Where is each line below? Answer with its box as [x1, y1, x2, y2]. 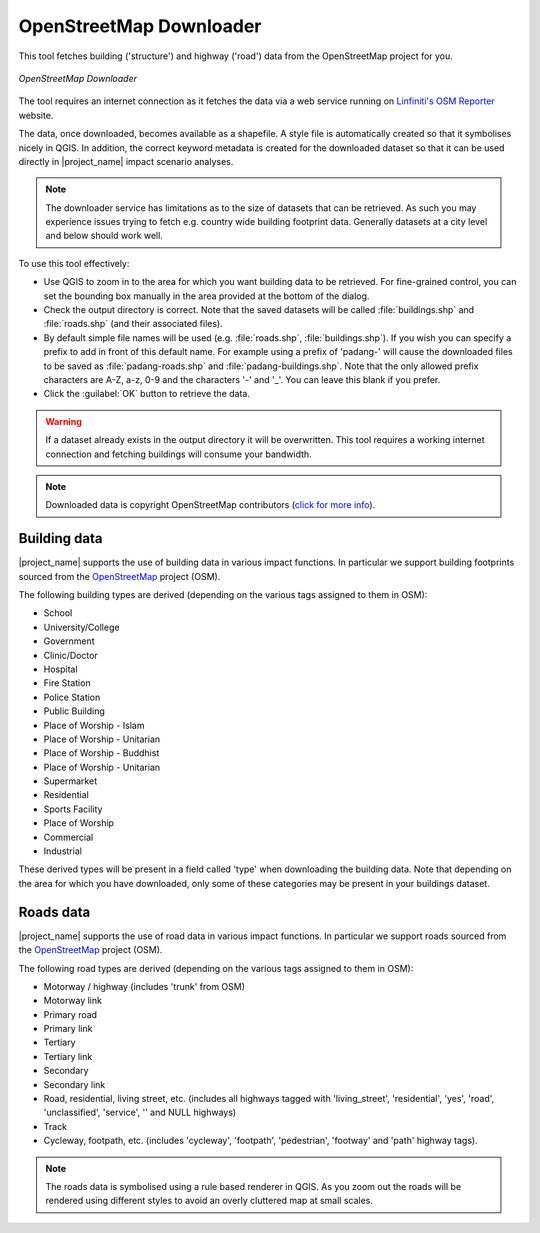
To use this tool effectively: [18, 257, 130, 269]
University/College [43, 621, 120, 633]
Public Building [43, 705, 105, 717]
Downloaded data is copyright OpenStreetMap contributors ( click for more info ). [45, 499, 376, 511]
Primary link [43, 1023, 93, 1035]
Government [43, 635, 95, 647]
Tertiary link [43, 1050, 93, 1062]
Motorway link [43, 995, 102, 1007]
